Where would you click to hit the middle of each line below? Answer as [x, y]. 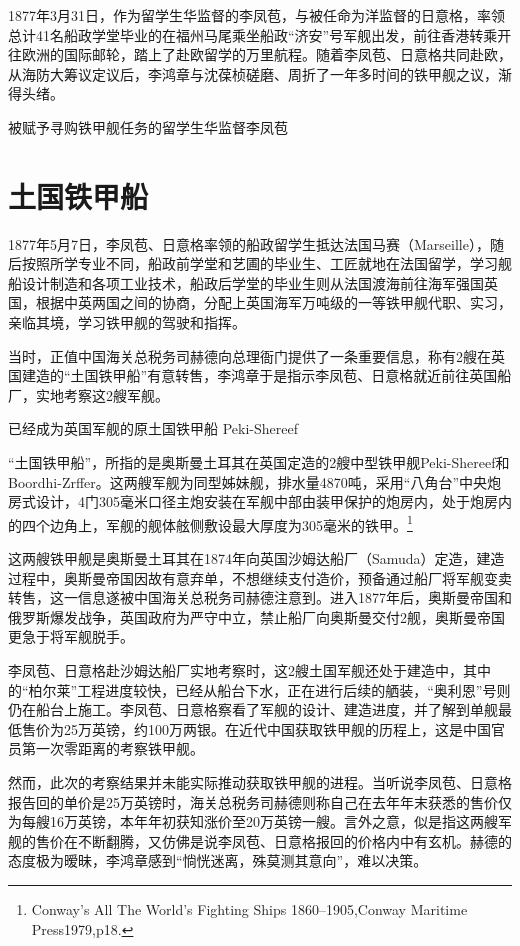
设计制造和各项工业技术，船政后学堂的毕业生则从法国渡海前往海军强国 [252, 282]
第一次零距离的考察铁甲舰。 [112, 748]
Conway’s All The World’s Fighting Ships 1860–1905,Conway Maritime [249, 908]
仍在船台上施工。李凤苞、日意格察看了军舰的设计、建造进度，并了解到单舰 [253, 709]
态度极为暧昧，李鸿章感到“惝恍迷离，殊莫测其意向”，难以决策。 [218, 860]
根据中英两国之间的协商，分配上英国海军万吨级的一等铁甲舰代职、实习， [273, 302]
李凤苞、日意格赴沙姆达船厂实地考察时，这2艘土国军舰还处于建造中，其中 [249, 670]
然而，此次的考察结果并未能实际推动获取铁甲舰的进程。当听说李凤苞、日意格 [260, 782]
